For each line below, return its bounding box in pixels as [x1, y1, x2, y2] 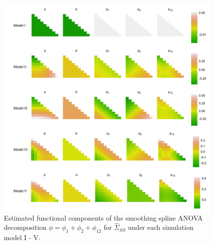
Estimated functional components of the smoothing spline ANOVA [4, 212, 203, 223]
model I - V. [4, 232, 41, 243]
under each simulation [128, 222, 194, 232]
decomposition [4, 222, 47, 232]
